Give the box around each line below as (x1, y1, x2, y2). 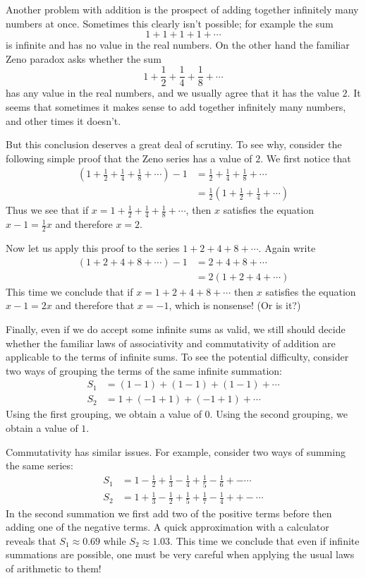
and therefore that (55, 298, 135, 313)
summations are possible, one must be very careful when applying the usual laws (6, 547, 355, 562)
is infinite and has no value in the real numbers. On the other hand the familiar (6, 37, 350, 52)
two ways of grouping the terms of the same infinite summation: (6, 363, 282, 378)
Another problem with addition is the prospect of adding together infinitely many (6, 2, 359, 16)
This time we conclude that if (6, 284, 133, 299)
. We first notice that (260, 150, 351, 165)
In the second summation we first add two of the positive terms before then (6, 505, 332, 520)
